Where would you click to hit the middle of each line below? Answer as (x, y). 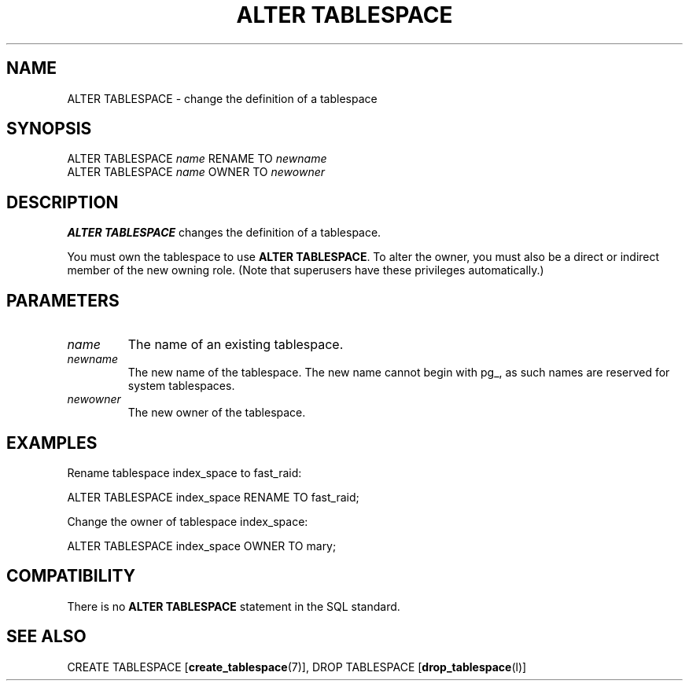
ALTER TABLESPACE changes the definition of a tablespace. (224, 233)
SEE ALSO (46, 637)
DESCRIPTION (63, 202)
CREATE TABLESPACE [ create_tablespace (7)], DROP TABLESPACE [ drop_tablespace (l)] (297, 667)
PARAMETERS (63, 300)
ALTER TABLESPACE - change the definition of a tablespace (222, 98)
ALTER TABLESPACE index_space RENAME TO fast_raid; (213, 497)
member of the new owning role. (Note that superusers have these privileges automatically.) (306, 270)
